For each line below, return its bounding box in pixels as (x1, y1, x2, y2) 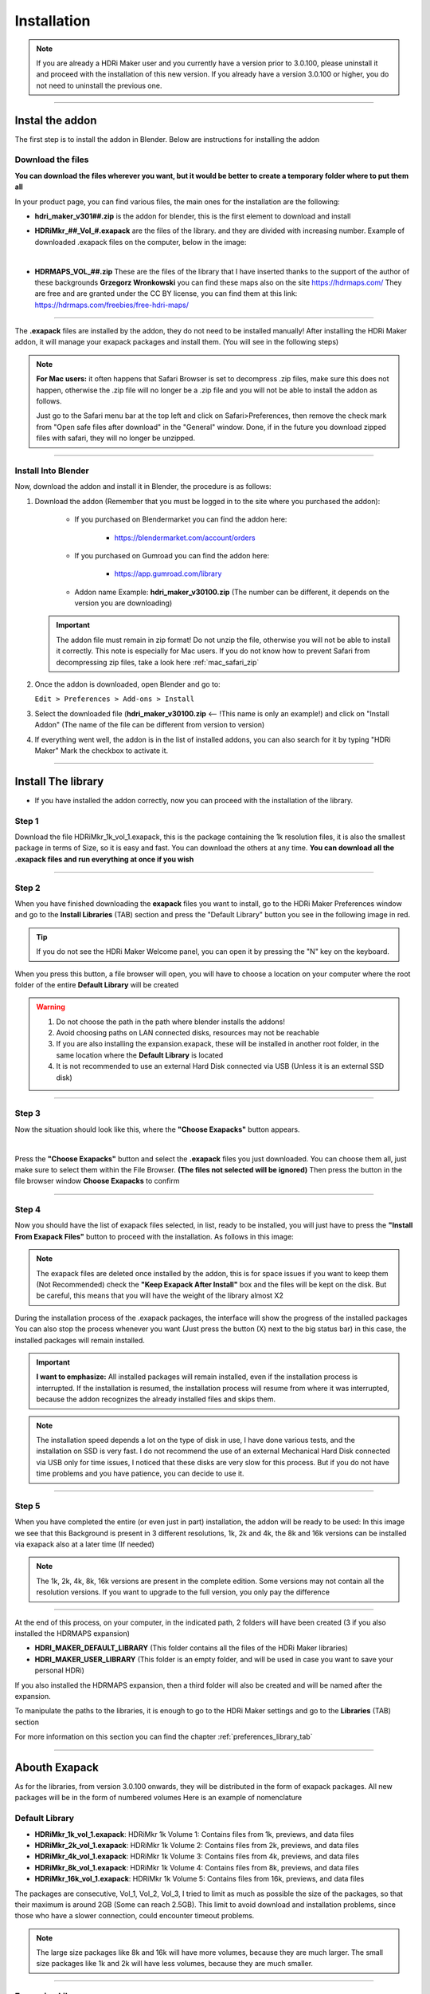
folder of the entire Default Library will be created (14, 979, 179, 989)
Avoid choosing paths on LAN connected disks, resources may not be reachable (56, 1028, 320, 1038)
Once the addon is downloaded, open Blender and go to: (34, 680, 221, 689)
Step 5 (14, 1500, 41, 1511)
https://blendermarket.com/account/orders (114, 533, 256, 542)
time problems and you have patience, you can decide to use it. (36, 1468, 244, 1479)
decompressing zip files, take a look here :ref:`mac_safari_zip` (56, 657, 260, 667)
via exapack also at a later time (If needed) (14, 1539, 155, 1549)
